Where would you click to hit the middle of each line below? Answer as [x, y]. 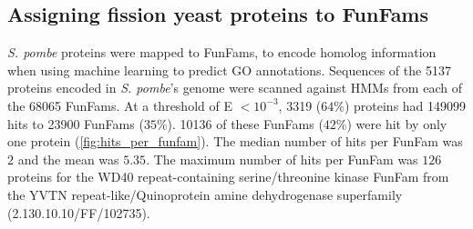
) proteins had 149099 [405, 105]
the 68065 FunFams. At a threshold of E [120, 105]
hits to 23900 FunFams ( [76, 123]
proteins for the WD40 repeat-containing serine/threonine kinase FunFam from [228, 177]
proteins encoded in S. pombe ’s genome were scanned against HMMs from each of [235, 88]
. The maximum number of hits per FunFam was [282, 159]
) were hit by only [397, 123]
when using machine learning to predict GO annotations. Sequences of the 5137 [229, 70]
